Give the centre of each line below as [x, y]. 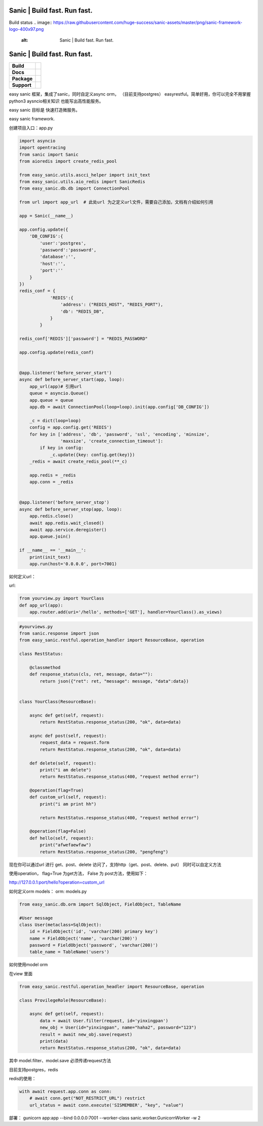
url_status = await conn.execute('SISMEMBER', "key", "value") [107, 1105]
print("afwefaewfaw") [66, 845]
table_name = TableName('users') [69, 952]
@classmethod [45, 668]
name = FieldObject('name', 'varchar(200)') [84, 938]
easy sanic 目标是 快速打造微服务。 [45, 110]
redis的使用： [23, 1079]
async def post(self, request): [68, 736]
